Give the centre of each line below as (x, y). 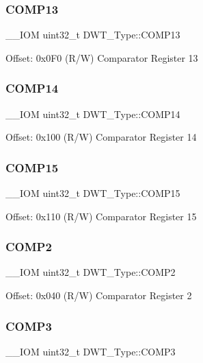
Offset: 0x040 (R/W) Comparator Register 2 (99, 295)
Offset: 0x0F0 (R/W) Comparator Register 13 (102, 57)
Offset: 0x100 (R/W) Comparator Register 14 (101, 137)
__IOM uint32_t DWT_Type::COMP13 (93, 35)
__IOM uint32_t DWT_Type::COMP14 (93, 114)
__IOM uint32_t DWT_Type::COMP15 (93, 193)
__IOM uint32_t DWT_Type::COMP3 (91, 351)
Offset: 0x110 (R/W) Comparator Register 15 (101, 216)
